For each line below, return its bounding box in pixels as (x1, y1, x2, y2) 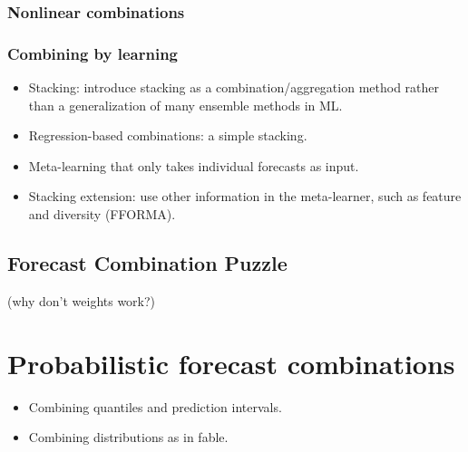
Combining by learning (7, 42, 179, 64)
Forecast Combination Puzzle (7, 249, 288, 277)
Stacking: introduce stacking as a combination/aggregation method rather (28, 78, 440, 97)
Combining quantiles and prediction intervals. (28, 397, 282, 416)
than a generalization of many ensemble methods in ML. (28, 95, 343, 114)
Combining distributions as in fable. (28, 428, 229, 447)
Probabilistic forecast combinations (7, 344, 455, 381)
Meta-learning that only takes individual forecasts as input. (28, 156, 359, 175)
